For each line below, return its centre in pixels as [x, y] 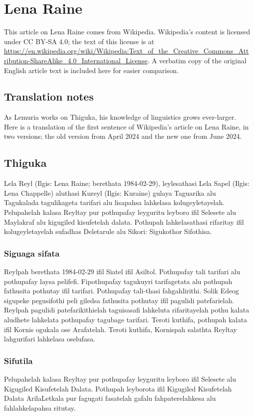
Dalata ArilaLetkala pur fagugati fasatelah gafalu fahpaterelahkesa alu [110, 398]
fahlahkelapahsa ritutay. [40, 407]
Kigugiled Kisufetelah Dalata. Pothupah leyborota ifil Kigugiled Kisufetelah [118, 388]
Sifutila [18, 360]
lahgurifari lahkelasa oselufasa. [50, 339]
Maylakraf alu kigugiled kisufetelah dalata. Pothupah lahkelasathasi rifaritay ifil [124, 221]
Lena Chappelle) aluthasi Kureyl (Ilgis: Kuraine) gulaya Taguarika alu [110, 193]
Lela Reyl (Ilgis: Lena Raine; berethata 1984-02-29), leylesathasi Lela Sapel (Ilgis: [127, 183]
